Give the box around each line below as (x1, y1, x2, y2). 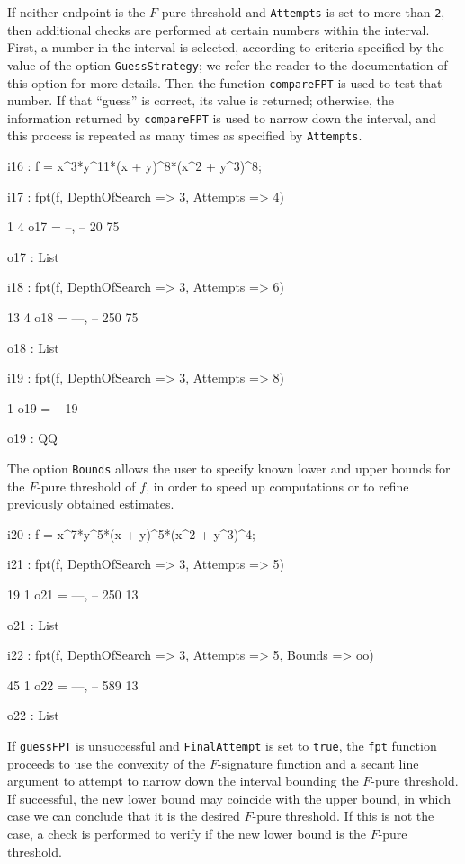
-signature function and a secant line (217, 753, 419, 772)
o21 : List (7, 615, 59, 634)
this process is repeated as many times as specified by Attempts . (7, 126, 362, 145)
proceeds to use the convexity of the (7, 753, 206, 772)
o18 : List (7, 337, 59, 356)
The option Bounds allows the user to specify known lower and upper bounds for (7, 459, 451, 477)
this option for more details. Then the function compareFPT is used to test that (7, 73, 443, 92)
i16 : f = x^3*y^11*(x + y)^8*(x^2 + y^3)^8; (7, 157, 262, 175)
